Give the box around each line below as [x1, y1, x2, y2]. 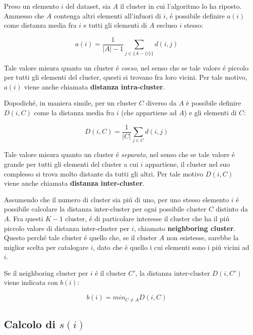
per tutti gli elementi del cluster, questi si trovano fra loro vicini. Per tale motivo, [4, 72, 248, 82]
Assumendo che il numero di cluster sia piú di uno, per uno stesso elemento [4, 194, 229, 204]
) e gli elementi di [184, 107, 237, 117]
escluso [156, 20, 177, 30]
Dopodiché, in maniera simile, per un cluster [4, 98, 137, 108]
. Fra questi [9, 213, 43, 223]
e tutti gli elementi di [83, 20, 147, 30]
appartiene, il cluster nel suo [145, 159, 230, 169]
